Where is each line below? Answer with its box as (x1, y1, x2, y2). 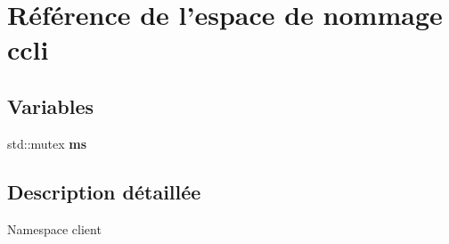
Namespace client (7, 219, 102, 238)
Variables (7, 92, 94, 119)
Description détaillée (7, 177, 201, 205)
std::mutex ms (7, 134, 87, 152)
